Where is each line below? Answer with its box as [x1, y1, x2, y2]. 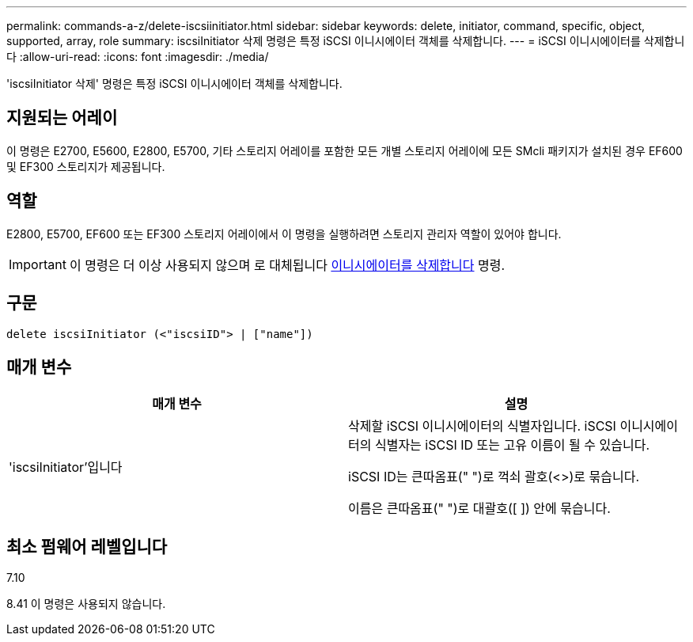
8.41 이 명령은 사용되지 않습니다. [6, 597, 166, 611]
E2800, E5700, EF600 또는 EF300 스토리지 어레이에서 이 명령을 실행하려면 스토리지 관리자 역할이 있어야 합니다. [6, 226, 562, 241]
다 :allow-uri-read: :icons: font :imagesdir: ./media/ [6, 50, 269, 63]
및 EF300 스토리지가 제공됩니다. [6, 159, 165, 173]
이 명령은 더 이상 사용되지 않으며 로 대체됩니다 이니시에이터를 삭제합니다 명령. [69, 256, 506, 273]
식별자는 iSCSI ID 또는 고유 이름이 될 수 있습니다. [374, 437, 650, 454]
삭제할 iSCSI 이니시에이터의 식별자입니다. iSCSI [348, 418, 616, 435]
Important [9, 256, 66, 272]
